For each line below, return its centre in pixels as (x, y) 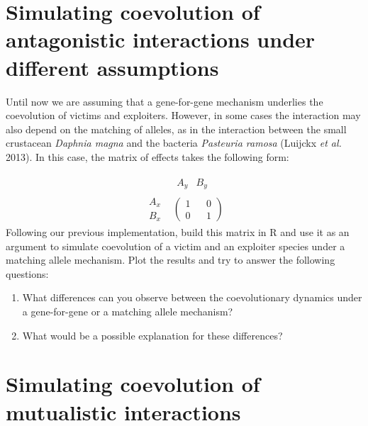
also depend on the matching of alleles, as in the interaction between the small (176, 129)
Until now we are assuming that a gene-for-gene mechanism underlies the (165, 101)
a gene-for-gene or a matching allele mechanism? (128, 311)
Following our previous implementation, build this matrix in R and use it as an (178, 231)
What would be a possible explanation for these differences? (152, 335)
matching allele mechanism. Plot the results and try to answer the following (171, 260)
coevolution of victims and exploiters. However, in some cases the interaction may (183, 115)
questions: (27, 273)
